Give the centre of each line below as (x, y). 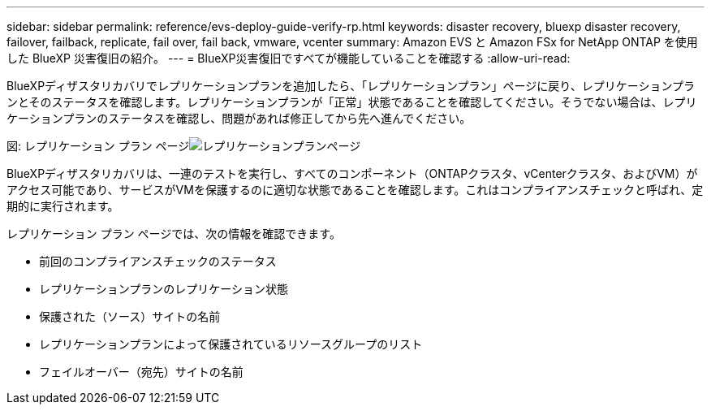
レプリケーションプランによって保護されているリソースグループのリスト (231, 344)
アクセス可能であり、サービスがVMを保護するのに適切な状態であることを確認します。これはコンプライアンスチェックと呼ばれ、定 (355, 190)
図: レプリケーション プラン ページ (98, 146)
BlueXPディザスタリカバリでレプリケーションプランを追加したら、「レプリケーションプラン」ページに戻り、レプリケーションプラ (351, 86)
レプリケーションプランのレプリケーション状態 (164, 289)
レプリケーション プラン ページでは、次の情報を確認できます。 (174, 234)
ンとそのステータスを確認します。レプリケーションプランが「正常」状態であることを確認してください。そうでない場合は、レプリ (352, 102)
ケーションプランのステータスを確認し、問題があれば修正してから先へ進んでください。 (239, 118)
